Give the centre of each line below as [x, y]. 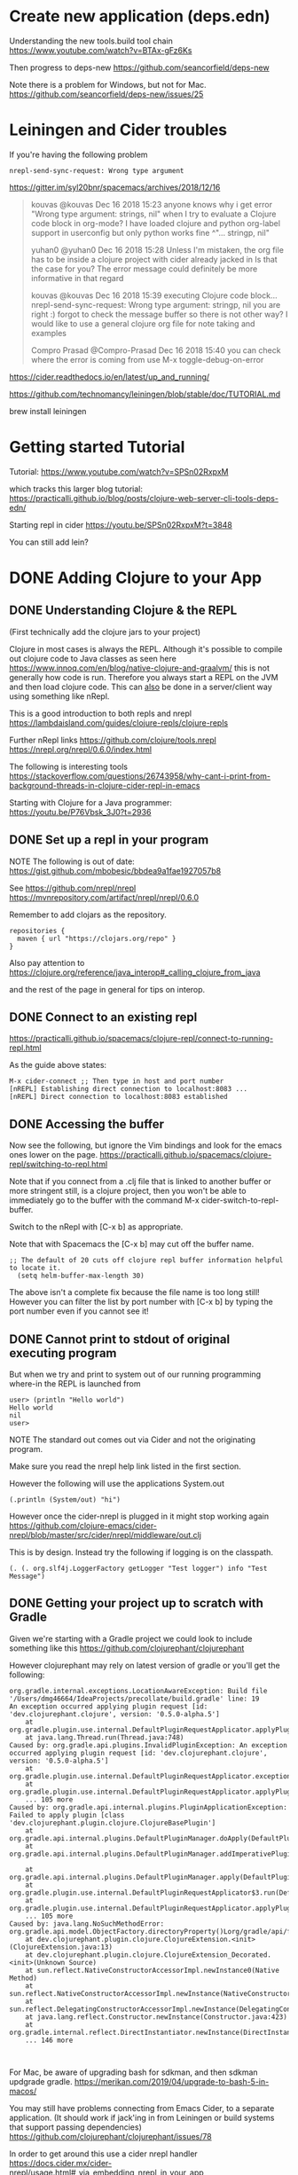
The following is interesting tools [69, 766]
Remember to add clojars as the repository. [88, 915]
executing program [63, 1353]
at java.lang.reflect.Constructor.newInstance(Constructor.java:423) [157, 2017]
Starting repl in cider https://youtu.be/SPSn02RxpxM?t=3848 [121, 524]
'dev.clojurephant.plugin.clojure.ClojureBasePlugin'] [113, 1823]
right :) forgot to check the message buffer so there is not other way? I [159, 314]
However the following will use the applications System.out [117, 1484]
